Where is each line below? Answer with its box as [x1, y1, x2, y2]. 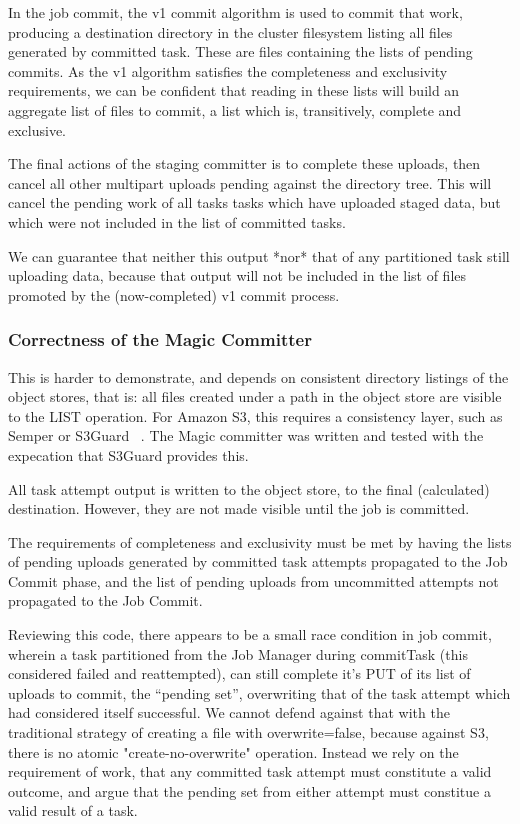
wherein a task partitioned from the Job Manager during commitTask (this [8, 643, 468, 664]
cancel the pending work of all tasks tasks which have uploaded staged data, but [8, 192, 501, 213]
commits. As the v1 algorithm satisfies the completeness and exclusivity [8, 60, 448, 81]
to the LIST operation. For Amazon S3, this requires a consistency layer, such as [8, 405, 503, 426]
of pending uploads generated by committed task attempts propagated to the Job [8, 551, 508, 572]
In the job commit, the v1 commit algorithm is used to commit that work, [8, 2, 463, 22]
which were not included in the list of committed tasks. [8, 211, 346, 232]
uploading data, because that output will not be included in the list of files [8, 265, 467, 286]
